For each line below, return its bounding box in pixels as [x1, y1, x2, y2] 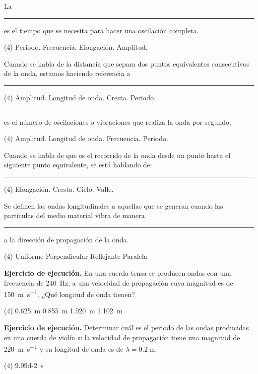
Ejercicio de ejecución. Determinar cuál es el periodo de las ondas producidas [4, 322, 249, 332]
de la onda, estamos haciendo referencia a [4, 68, 130, 78]
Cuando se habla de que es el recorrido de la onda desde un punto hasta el [4, 150, 231, 160]
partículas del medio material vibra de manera [4, 210, 145, 221]
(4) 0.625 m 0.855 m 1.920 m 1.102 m [4, 305, 123, 316]
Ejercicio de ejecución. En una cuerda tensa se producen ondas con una [4, 267, 231, 278]
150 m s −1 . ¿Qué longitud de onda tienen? [4, 288, 135, 299]
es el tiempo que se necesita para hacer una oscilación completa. [4, 25, 199, 35]
